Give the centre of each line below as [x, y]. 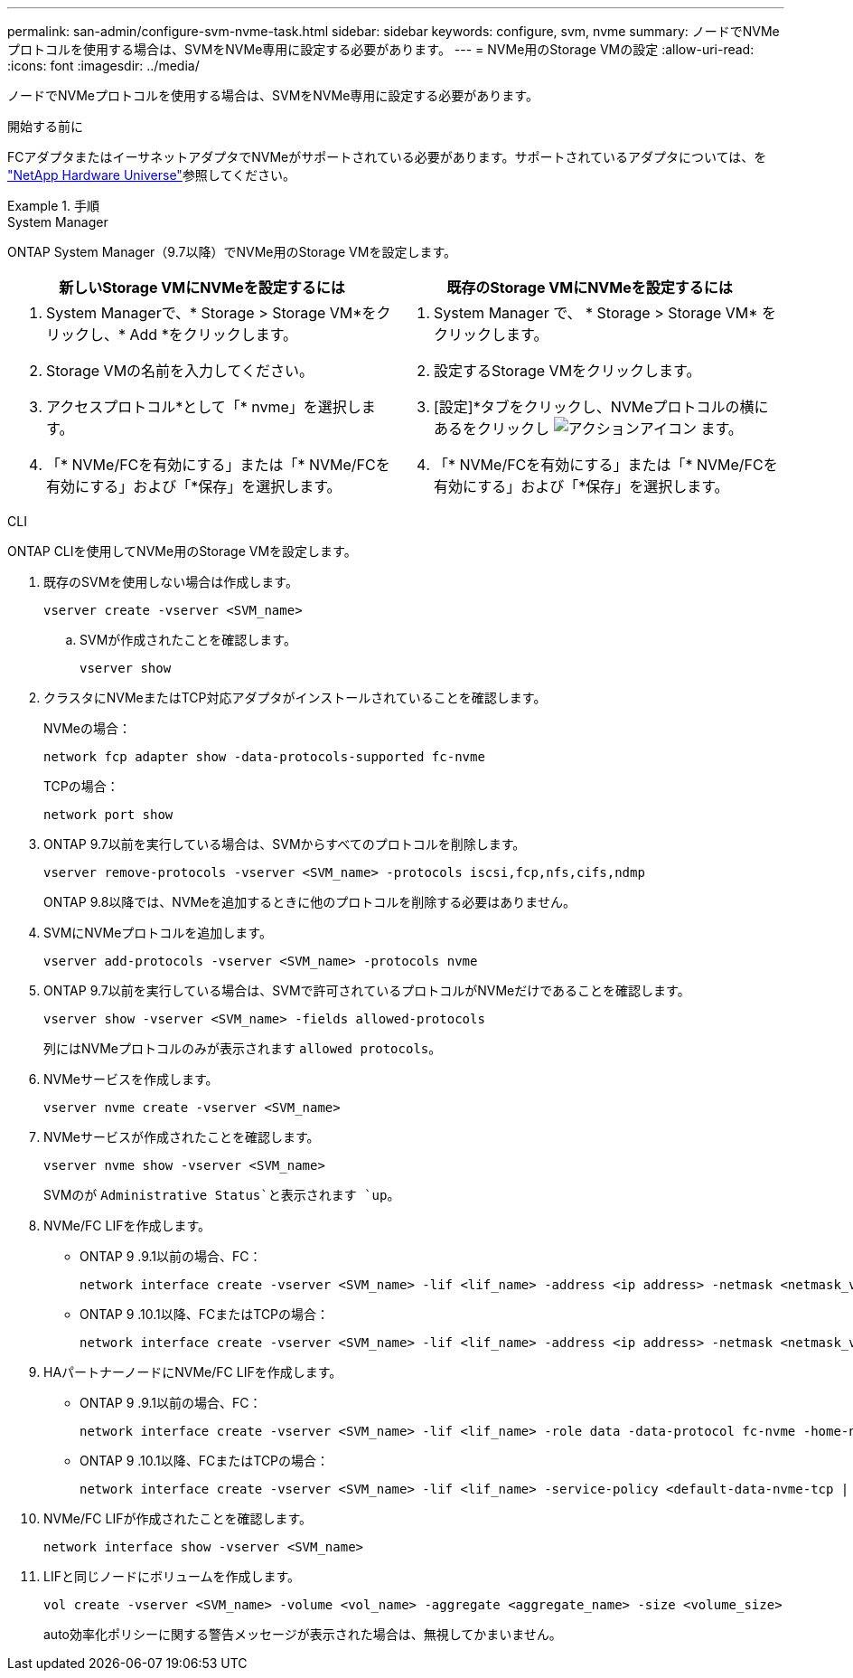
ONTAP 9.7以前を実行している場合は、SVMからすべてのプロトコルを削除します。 [285, 844]
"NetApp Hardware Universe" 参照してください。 [152, 175]
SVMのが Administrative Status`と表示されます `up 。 [222, 1195]
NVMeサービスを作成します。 [131, 1079]
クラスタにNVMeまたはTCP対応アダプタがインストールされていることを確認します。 [295, 698]
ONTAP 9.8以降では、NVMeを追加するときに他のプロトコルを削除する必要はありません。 [309, 902]
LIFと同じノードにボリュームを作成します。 [172, 1576]
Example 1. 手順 [53, 206]
